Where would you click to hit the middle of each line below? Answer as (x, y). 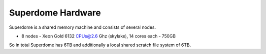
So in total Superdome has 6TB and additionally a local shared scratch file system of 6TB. (100, 45)
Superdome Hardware (55, 13)
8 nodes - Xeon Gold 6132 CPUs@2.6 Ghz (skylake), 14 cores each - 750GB (99, 36)
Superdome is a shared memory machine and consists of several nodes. (83, 27)
